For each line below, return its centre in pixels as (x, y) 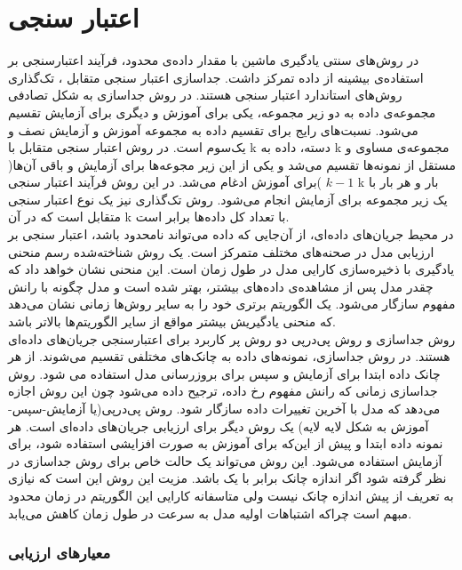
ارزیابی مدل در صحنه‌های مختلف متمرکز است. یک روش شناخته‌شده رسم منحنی (221, 251)
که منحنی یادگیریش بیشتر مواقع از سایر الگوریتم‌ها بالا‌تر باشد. (172, 321)
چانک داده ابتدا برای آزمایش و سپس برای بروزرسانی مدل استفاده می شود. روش (224, 373)
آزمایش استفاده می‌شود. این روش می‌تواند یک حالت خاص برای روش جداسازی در (225, 460)
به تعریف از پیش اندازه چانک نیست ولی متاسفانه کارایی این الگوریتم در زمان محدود (231, 495)
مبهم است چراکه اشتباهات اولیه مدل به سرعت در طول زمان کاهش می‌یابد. (210, 513)
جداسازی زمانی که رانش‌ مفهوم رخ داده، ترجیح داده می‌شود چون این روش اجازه (223, 391)
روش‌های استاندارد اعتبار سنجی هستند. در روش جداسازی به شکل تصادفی (205, 95)
